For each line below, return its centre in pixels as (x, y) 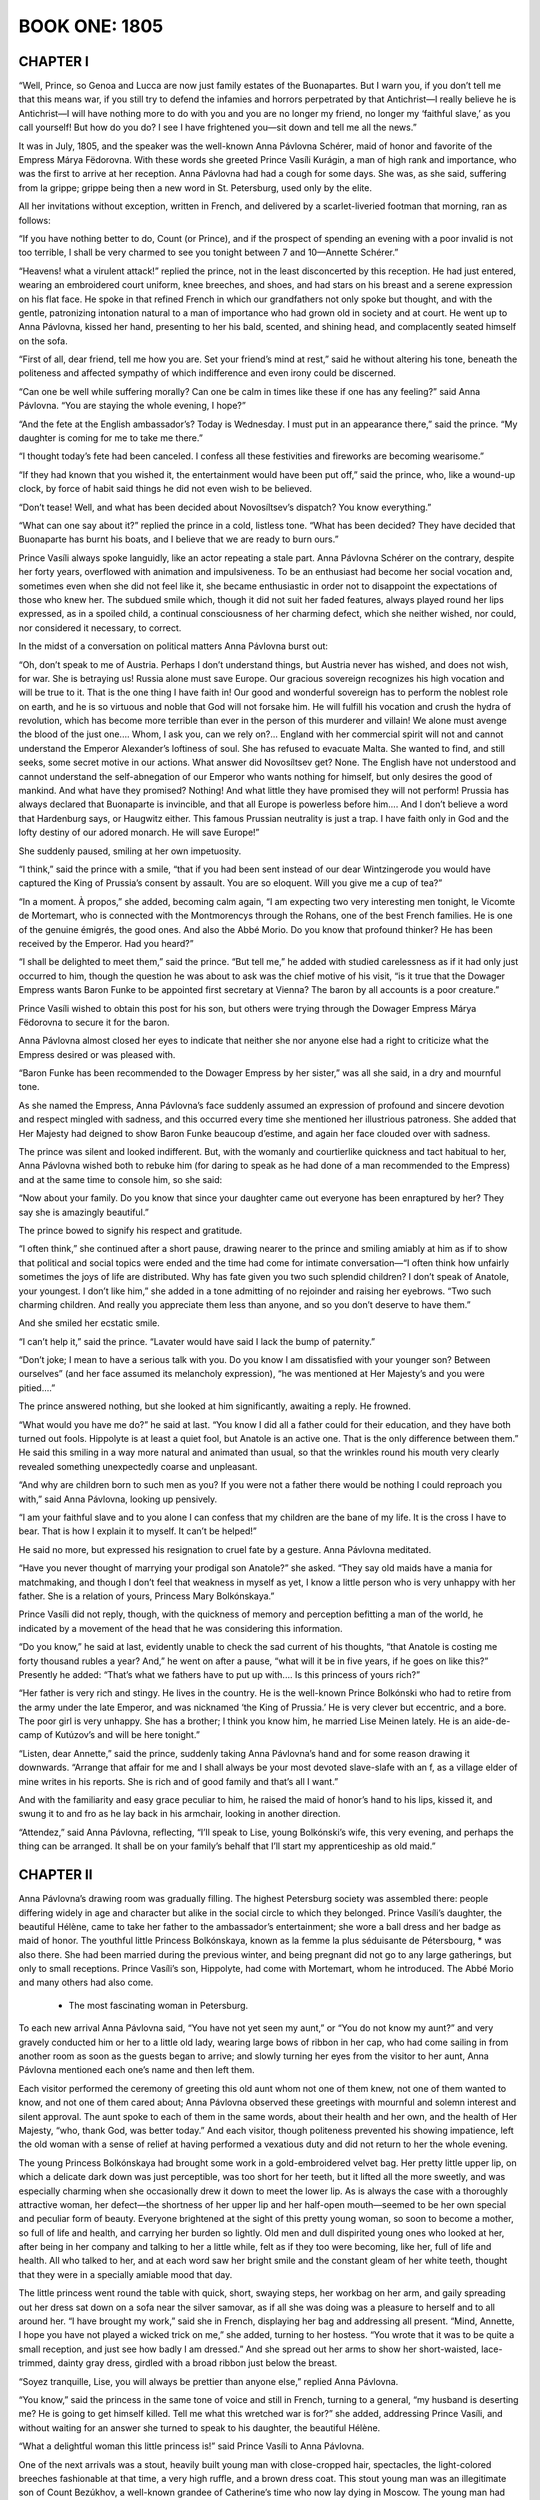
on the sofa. (43, 341)
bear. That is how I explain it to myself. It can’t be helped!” (137, 1531)
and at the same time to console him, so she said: (120, 1179)
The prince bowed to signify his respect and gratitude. (130, 1230)
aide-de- (492, 1721)
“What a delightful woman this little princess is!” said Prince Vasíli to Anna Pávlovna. (191, 2446)
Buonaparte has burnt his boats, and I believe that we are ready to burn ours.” (178, 539)
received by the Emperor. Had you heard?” (106, 943)
